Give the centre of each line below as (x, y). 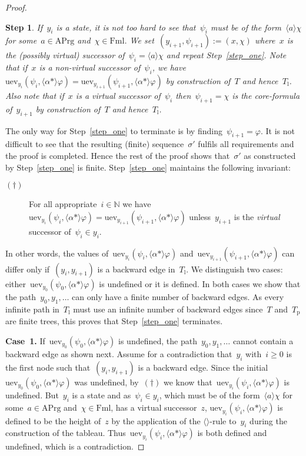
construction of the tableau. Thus (66, 433)
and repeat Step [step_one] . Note (226, 55)
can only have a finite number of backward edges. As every (178, 296)
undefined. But (32, 395)
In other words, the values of (57, 253)
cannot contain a (263, 340)
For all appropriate (63, 204)
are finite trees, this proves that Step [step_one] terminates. (114, 321)
